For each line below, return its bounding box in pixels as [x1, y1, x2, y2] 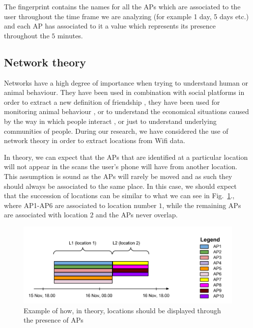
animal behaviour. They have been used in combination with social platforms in [4, 87, 245, 97]
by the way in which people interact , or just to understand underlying [4, 116, 217, 126]
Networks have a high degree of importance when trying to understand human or [4, 77, 249, 88]
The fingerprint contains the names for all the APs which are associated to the [4, 1, 241, 11]
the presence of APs [24, 315, 84, 325]
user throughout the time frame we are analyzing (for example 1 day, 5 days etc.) [4, 11, 249, 21]
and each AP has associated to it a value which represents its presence [4, 21, 216, 31]
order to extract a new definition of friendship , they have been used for [4, 96, 220, 107]
